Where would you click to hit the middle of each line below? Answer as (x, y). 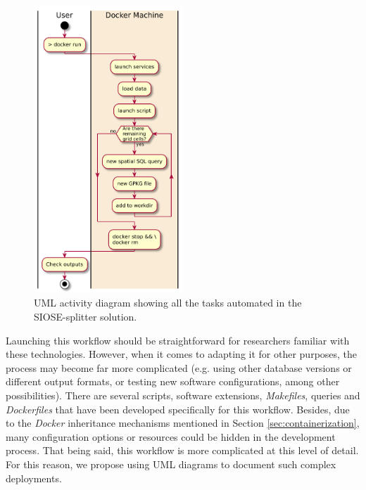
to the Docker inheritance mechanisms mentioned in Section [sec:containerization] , (183, 423)
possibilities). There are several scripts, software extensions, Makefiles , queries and (183, 395)
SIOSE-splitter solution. (86, 317)
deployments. (34, 478)
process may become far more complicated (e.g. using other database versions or (179, 367)
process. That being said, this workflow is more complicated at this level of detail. (182, 450)
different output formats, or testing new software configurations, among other (173, 381)
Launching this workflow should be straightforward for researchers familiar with (178, 340)
